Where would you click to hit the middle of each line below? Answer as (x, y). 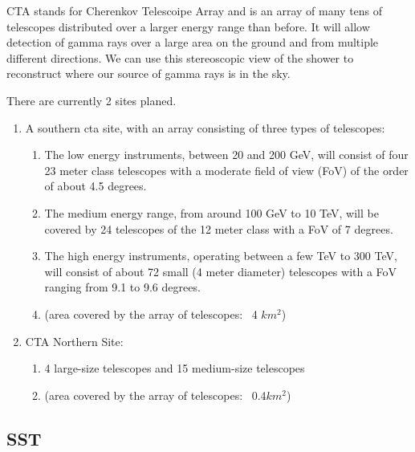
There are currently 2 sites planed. (92, 100)
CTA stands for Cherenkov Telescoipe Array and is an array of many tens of (195, 10)
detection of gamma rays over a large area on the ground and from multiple (193, 42)
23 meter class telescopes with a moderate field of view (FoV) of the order (226, 170)
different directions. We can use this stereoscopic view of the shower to (180, 57)
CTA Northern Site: (74, 341)
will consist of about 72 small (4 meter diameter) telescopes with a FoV (221, 271)
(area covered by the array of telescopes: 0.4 (155, 395)
